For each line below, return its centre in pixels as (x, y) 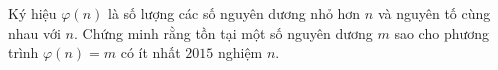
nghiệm (240, 52)
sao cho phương (442, 32)
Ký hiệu (32, 13)
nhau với (34, 32)
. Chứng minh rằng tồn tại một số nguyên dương (223, 32)
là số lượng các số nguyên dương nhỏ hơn (234, 13)
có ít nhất (150, 52)
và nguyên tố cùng (434, 13)
